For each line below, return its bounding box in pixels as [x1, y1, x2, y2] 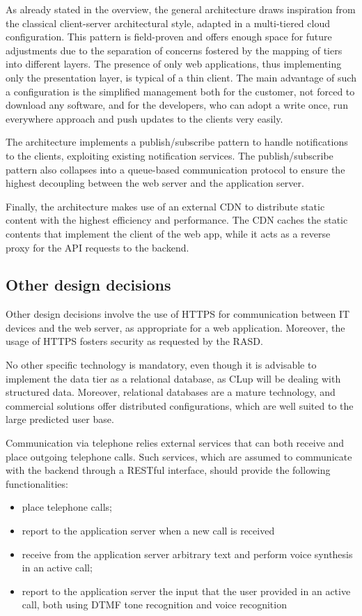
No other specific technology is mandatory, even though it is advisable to [6, 357, 317, 372]
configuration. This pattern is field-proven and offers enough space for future [6, 29, 332, 44]
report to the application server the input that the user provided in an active [22, 583, 351, 598]
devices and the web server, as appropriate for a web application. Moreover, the [6, 320, 345, 334]
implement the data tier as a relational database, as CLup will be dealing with [6, 371, 341, 385]
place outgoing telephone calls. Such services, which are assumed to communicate [6, 449, 352, 463]
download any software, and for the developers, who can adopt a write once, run [6, 98, 348, 112]
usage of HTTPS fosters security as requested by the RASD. [6, 334, 263, 348]
